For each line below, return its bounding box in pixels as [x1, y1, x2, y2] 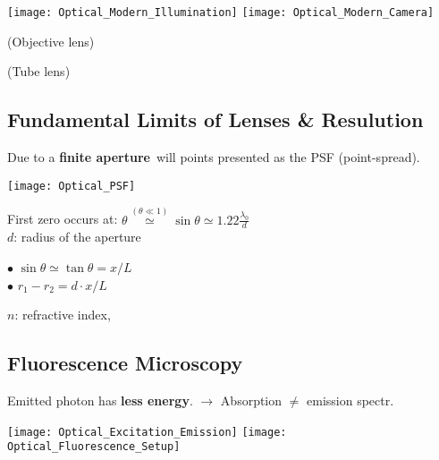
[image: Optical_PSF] [7, 179, 136, 192]
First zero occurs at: [7, 209, 118, 228]
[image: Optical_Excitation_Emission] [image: [7, 425, 287, 439]
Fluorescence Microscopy [7, 349, 243, 377]
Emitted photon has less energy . [7, 390, 193, 409]
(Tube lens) [7, 62, 71, 81]
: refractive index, [14, 305, 111, 324]
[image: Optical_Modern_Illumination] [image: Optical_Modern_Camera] [7, 6, 435, 19]
